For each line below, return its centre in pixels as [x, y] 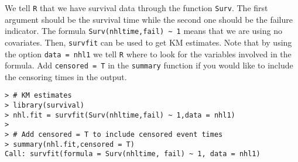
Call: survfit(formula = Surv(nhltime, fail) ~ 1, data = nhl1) [133, 154]
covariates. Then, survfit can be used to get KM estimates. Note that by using [148, 42]
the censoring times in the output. [66, 76]
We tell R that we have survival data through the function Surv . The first [136, 8]
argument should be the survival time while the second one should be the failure [149, 19]
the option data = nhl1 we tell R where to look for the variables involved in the [148, 54]
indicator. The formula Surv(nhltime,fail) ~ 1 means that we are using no [143, 31]
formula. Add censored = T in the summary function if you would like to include [149, 65]
